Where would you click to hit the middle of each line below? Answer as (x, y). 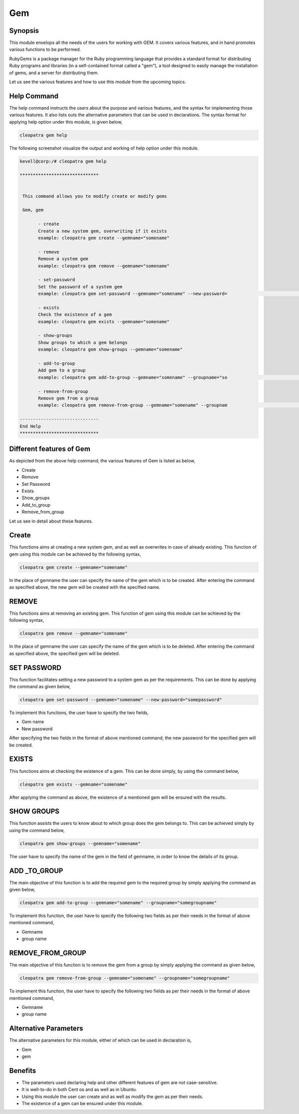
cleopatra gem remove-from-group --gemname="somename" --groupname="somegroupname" (125, 978)
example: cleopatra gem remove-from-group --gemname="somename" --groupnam (133, 405)
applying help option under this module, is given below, (66, 122)
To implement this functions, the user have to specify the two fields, (79, 713)
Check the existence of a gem (75, 315)
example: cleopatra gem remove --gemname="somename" (104, 266)
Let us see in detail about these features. (51, 521)
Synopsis (24, 31)
